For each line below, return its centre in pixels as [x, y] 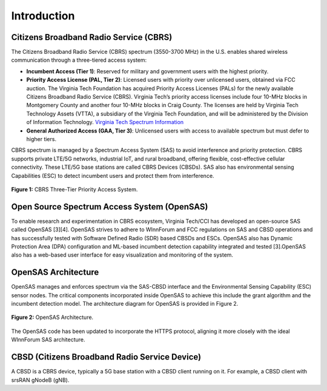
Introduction [43, 16]
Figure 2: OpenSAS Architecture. [52, 317]
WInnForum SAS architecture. [48, 340]
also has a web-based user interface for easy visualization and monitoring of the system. [122, 255]
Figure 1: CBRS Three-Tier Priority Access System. [74, 189]
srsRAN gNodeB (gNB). [40, 380]
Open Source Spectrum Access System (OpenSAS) [110, 207]
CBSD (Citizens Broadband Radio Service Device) [106, 357]
